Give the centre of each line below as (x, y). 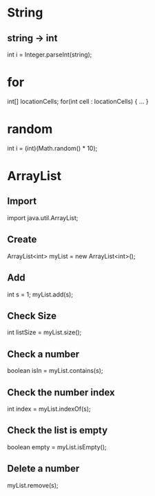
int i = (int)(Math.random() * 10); (52, 148)
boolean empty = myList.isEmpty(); (57, 447)
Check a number (43, 354)
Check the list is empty (58, 430)
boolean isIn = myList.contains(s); (55, 371)
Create (22, 240)
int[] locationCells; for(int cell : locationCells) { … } (78, 101)
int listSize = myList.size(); (44, 332)
